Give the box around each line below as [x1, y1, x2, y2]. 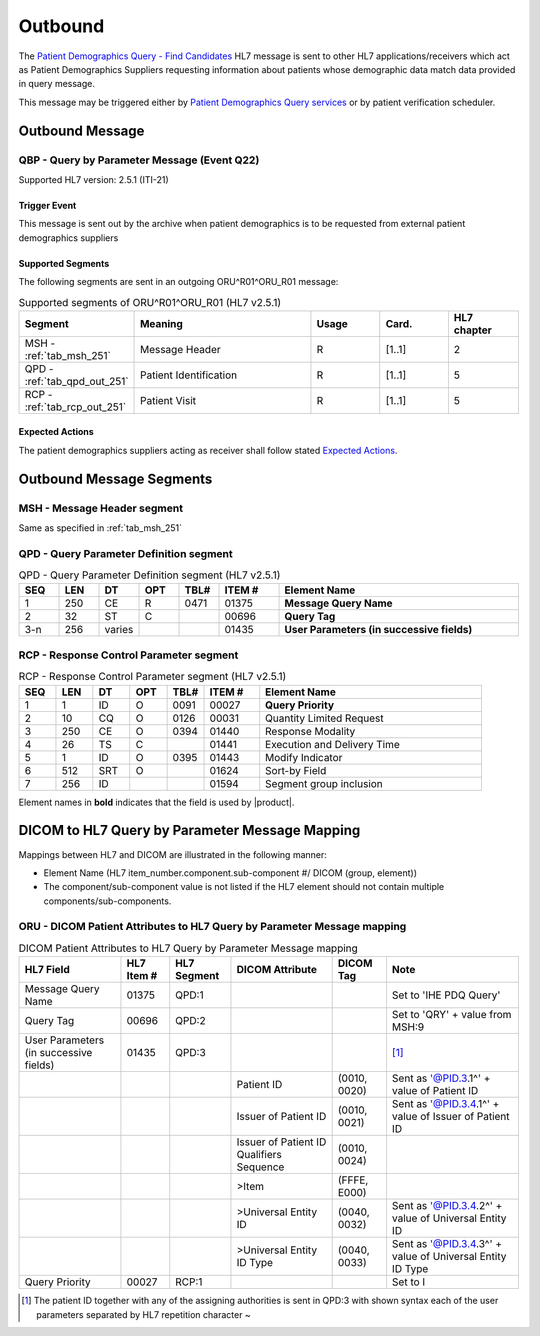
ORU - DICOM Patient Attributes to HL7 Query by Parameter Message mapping [18, 920, 407, 934]
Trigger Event [18, 199, 77, 211]
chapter [453, 323, 492, 337]
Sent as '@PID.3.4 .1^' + [391, 1097, 500, 1111]
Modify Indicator [265, 750, 343, 764]
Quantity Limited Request [265, 711, 384, 725]
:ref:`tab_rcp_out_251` [24, 400, 127, 414]
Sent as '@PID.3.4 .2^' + [391, 1199, 503, 1213]
